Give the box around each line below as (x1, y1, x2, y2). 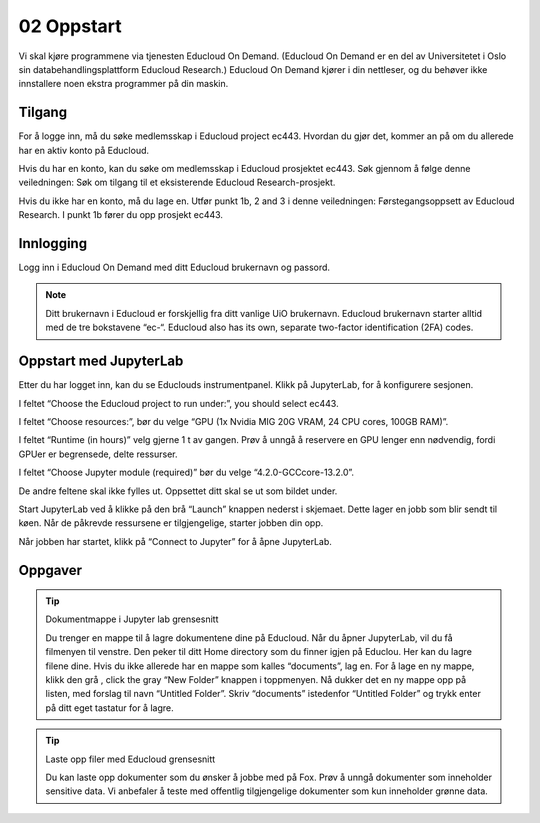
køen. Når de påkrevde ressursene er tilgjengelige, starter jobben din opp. (18, 517, 324, 529)
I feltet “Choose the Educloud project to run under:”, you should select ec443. (18, 397, 339, 409)
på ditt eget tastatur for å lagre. (45, 701, 174, 714)
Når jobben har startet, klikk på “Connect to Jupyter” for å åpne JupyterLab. (18, 535, 332, 547)
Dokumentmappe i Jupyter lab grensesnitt (45, 613, 219, 625)
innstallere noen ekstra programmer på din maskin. (18, 78, 229, 90)
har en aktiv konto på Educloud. (18, 144, 150, 156)
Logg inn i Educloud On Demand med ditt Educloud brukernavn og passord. (18, 261, 330, 274)
